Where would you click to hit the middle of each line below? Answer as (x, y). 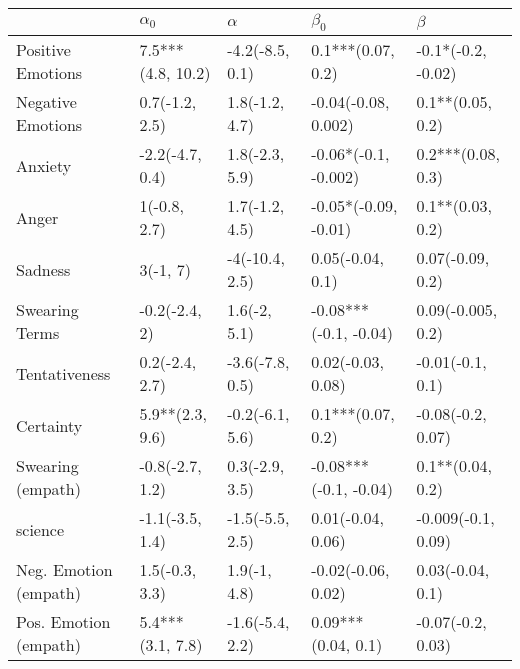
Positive (43, 50)
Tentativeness (63, 373)
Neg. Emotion (64, 570)
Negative (46, 102)
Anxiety (44, 165)
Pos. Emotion (63, 622)
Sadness (43, 269)
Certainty (49, 425)
